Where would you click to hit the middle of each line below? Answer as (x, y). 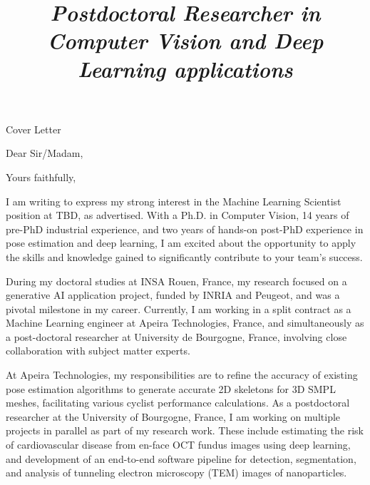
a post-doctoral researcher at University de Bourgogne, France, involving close (176, 336)
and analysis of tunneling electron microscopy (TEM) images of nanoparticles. (176, 473)
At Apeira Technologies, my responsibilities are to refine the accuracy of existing (182, 375)
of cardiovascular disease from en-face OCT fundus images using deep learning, (178, 445)
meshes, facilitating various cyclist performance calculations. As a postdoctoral (178, 403)
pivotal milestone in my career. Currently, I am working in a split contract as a (179, 308)
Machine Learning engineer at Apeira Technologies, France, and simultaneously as (185, 323)
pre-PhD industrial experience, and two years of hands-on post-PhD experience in (185, 229)
